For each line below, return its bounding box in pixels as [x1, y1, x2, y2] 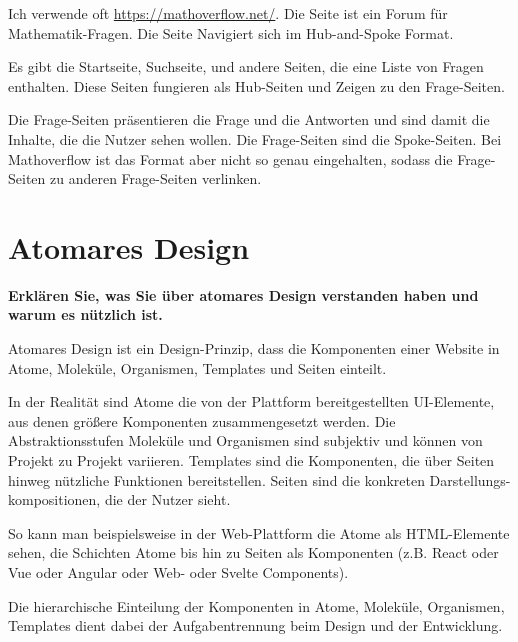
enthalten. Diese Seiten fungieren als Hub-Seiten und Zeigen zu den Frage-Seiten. [8, 75, 505, 96]
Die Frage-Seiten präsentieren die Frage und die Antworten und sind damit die [8, 109, 490, 130]
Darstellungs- [429, 469, 511, 490]
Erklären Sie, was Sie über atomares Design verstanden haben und [8, 284, 479, 305]
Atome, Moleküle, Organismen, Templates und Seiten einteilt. [8, 357, 387, 378]
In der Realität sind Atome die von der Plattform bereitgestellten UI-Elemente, [8, 391, 495, 412]
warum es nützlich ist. [8, 304, 163, 325]
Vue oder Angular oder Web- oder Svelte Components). [8, 562, 349, 582]
